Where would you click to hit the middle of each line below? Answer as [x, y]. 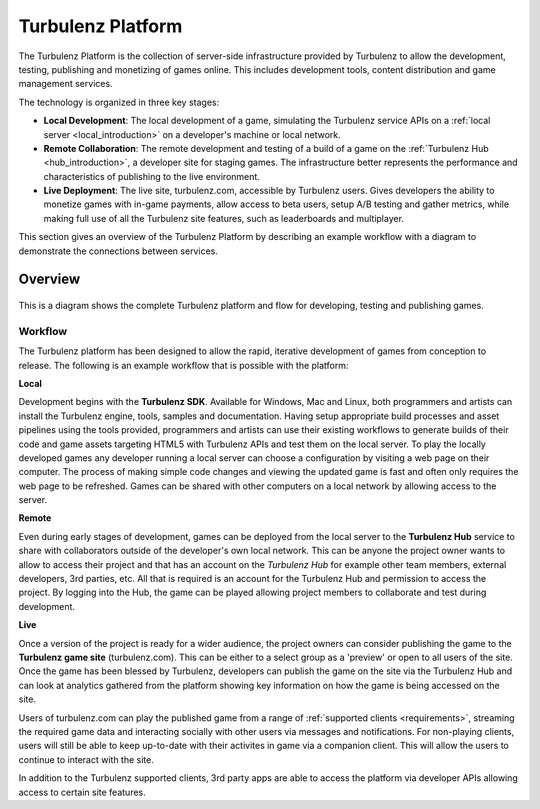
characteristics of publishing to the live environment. [151, 176]
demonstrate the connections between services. [118, 251]
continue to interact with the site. [86, 759]
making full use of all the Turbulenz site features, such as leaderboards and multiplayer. [224, 218]
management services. [66, 84]
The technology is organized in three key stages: [119, 102]
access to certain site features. [82, 792]
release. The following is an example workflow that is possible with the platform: [183, 365]
